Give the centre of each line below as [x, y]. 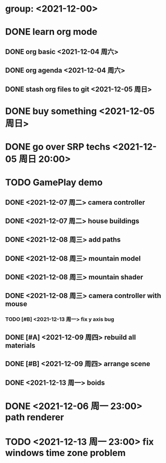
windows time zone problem [65, 453]
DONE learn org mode [51, 32]
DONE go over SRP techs [58, 147]
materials [20, 345]
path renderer [35, 417]
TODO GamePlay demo [54, 183]
